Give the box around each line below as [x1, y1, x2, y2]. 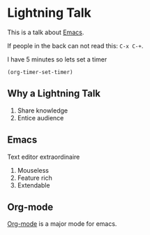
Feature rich [17, 173, 52, 182]
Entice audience [17, 113, 64, 122]
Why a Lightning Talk [7, 87, 101, 99]
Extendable [17, 180, 50, 190]
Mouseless [17, 166, 49, 174]
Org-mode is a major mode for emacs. [7, 220, 117, 228]
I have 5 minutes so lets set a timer [7, 55, 107, 64]
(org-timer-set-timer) [7, 69, 73, 76]
